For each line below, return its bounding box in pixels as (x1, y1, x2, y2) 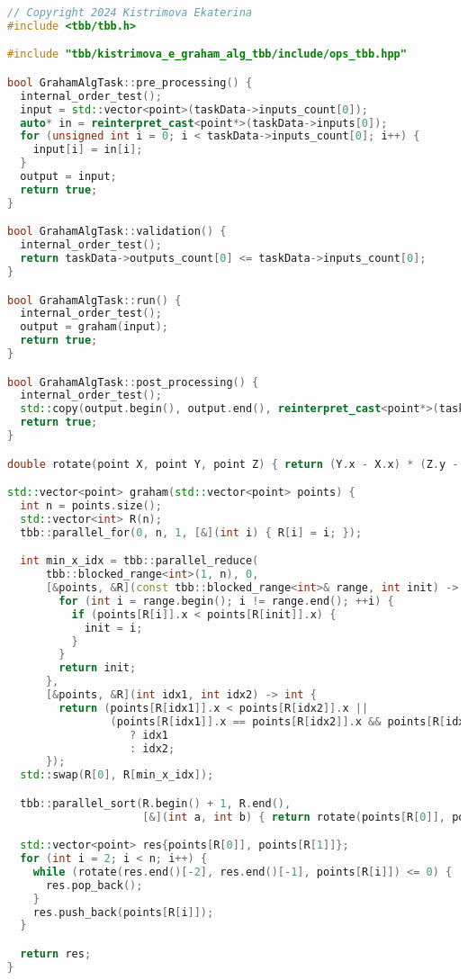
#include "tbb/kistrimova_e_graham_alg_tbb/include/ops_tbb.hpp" (7, 48, 407, 61)
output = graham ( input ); (20, 320, 169, 334)
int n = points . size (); (20, 499, 162, 512)
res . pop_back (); (45, 878, 143, 892)
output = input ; (20, 170, 117, 184)
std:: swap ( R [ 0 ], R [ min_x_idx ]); (20, 769, 214, 782)
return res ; (20, 947, 92, 960)
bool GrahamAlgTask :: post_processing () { (7, 375, 259, 389)
